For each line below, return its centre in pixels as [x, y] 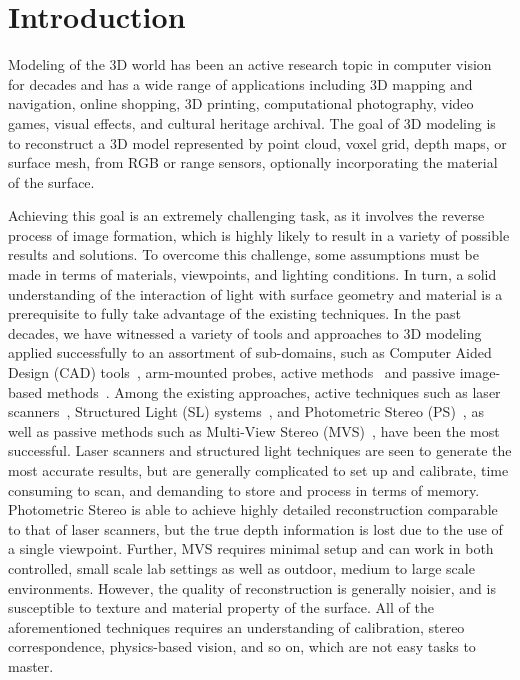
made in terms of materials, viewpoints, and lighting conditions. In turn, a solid [252, 274]
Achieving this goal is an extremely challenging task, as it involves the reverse [246, 215]
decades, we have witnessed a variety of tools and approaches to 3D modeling [245, 332]
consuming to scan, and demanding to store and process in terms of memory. [244, 489]
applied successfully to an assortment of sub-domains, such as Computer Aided [250, 352]
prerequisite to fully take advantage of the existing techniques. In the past [235, 313]
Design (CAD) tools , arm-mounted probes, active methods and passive [231, 372]
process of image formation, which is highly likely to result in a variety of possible [259, 234]
